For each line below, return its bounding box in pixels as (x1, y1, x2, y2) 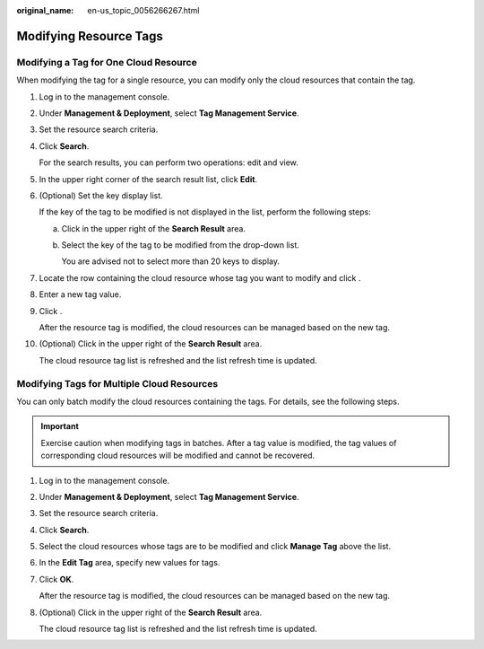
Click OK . (39, 574, 74, 584)
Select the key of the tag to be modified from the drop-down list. (61, 240, 300, 250)
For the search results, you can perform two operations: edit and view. (39, 157, 299, 168)
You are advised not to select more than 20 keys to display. (61, 256, 280, 267)
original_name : (16, 5, 74, 15)
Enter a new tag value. (39, 289, 122, 300)
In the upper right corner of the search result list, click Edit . (39, 173, 258, 184)
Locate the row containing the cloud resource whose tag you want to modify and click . (39, 272, 361, 283)
